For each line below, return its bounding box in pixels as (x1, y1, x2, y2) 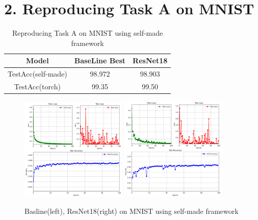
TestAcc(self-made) (8, 68, 67, 79)
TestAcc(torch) (14, 81, 61, 91)
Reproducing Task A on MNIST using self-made (12, 28, 163, 38)
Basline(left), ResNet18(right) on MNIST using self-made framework (24, 206, 239, 216)
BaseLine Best (74, 55, 126, 66)
